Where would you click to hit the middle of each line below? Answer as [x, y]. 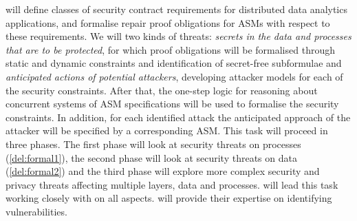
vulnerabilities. [36, 211]
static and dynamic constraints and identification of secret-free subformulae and [174, 63]
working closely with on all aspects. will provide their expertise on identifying [169, 198]
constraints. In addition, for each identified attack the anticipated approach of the [178, 117]
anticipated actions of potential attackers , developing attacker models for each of [174, 76]
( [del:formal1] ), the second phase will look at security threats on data [151, 157]
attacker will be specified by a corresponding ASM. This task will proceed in [167, 130]
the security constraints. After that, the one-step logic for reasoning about [162, 90]
